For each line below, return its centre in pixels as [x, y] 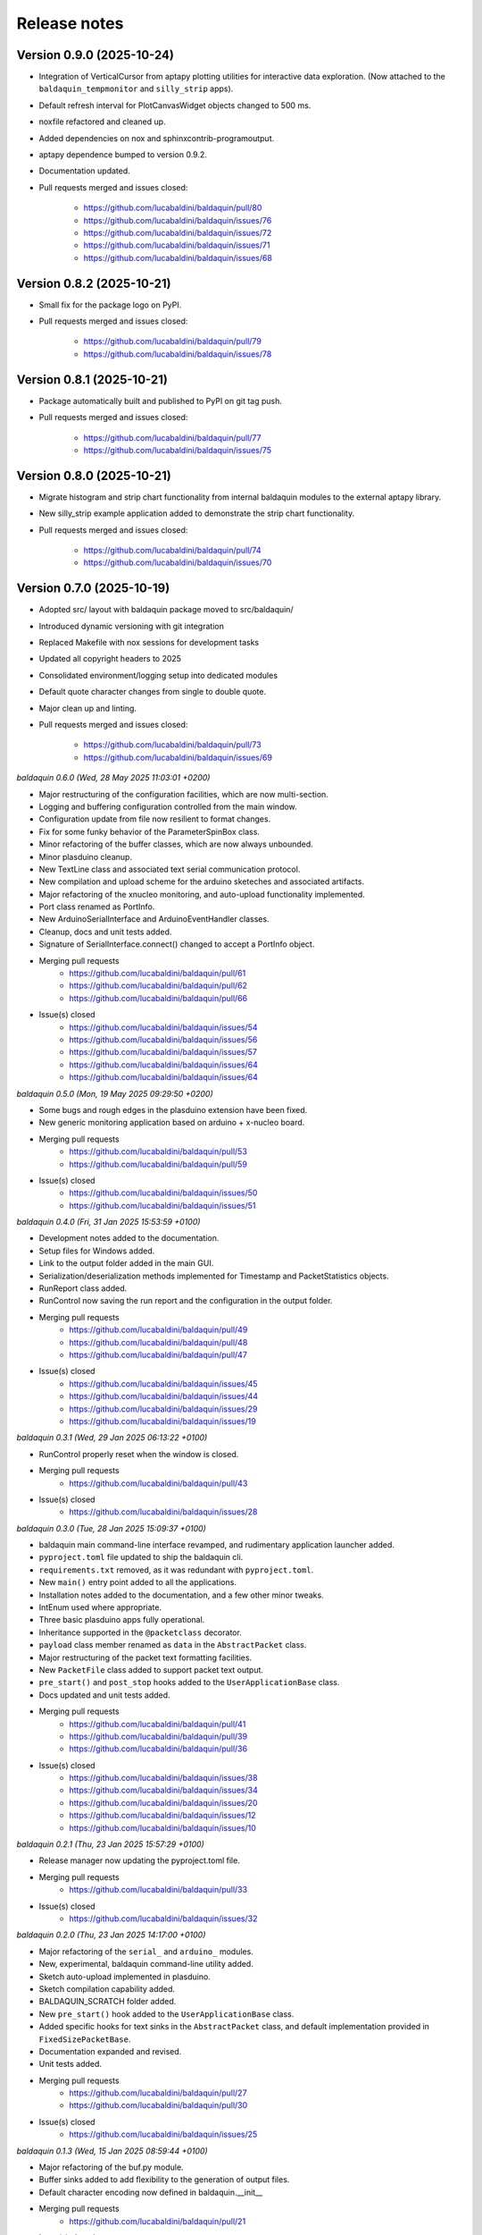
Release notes [70, 23]
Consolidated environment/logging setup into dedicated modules [158, 675]
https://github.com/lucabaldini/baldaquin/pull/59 [158, 1164]
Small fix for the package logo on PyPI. [110, 305]
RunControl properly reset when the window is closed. [139, 1454]
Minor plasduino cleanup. [86, 856]
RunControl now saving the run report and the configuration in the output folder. [186, 1301]
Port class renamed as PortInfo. [97, 907]
